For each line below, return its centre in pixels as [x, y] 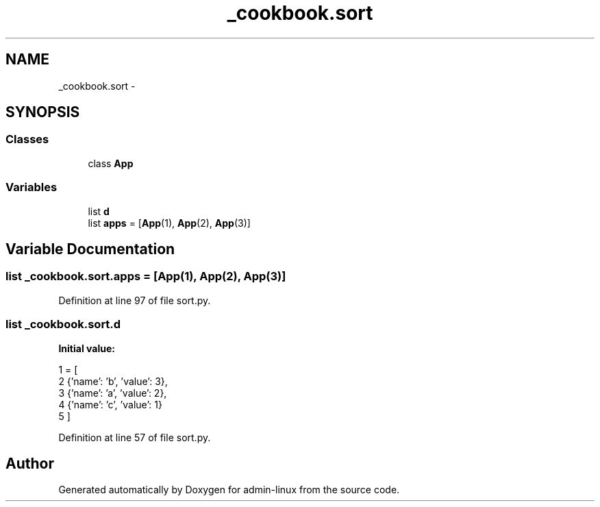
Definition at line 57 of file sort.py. [135, 437]
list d [99, 211]
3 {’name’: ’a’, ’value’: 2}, [113, 393]
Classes [27, 139]
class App [111, 163]
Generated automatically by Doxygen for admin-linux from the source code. [229, 490]
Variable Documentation [90, 249]
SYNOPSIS [43, 112]
